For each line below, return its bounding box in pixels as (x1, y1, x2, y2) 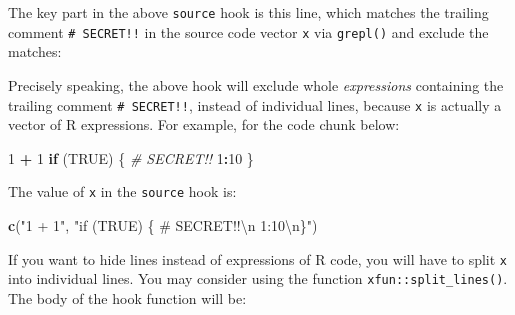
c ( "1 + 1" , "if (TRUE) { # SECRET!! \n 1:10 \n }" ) (8, 215, 318, 235)
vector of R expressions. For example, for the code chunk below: (8, 114, 400, 135)
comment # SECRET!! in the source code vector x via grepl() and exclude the (8, 21, 489, 42)
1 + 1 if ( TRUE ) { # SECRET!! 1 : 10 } (8, 147, 254, 168)
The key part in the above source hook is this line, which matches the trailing (8, 2, 489, 22)
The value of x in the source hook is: (8, 181, 237, 202)
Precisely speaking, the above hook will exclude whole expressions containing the (8, 74, 504, 95)
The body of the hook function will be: (8, 287, 247, 308)
